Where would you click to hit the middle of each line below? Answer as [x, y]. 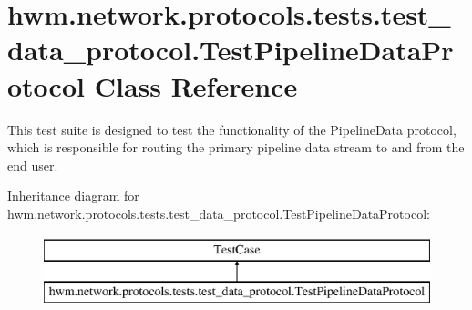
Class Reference [196, 85]
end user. [33, 165]
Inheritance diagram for [73, 196]
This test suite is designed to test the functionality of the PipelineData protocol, [232, 129]
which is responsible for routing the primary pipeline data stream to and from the [236, 147]
